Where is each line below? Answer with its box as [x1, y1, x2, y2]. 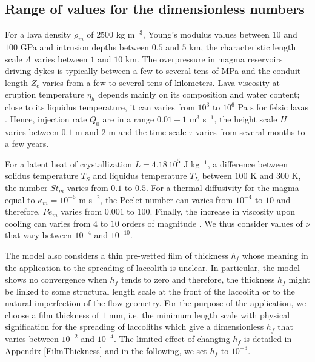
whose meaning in [242, 249, 308, 261]
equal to [5, 193, 35, 206]
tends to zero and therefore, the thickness [121, 273, 275, 286]
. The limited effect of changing [113, 332, 230, 345]
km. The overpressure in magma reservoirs [125, 52, 283, 65]
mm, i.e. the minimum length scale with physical [108, 308, 290, 321]
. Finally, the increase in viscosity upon [150, 205, 296, 218]
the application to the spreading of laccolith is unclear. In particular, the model [5, 261, 300, 273]
